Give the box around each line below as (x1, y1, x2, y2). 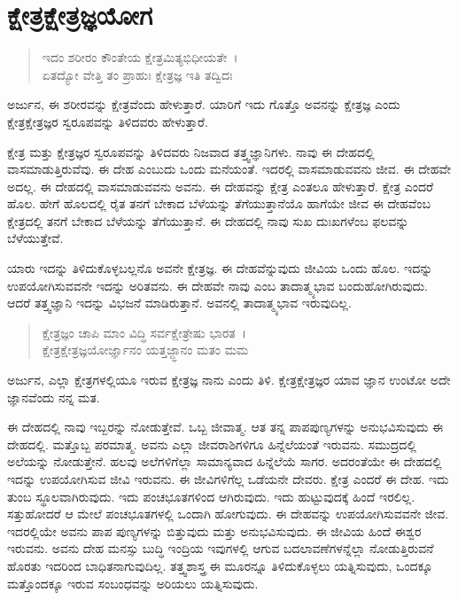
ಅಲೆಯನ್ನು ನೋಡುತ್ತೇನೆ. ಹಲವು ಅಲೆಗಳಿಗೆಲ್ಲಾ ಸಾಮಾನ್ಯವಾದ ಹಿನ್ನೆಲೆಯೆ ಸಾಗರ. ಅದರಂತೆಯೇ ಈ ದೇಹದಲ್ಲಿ (7, 452, 442, 471)
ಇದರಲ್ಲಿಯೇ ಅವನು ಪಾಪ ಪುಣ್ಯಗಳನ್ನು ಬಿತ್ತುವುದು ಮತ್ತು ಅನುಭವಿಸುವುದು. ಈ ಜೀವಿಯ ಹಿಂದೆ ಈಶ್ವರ (7, 521, 422, 540)
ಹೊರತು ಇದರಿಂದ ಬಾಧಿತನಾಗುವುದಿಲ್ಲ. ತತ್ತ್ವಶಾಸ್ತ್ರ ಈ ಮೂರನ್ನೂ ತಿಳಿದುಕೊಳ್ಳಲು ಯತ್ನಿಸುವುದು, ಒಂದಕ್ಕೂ (7, 556, 433, 574)
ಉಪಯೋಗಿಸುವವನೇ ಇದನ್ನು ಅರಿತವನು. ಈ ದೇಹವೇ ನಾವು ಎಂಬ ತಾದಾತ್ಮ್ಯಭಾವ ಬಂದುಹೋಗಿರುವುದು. (7, 276, 428, 294)
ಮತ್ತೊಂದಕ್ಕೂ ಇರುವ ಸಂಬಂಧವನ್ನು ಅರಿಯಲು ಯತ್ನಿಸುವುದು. (7, 573, 259, 592)
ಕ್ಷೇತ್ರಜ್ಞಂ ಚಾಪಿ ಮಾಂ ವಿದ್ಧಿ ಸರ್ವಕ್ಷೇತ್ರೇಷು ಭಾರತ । (42, 323, 247, 341)
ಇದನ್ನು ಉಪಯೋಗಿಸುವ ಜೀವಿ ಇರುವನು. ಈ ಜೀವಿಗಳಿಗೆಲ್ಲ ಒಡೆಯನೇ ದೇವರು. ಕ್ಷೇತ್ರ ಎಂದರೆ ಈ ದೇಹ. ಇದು (7, 470, 449, 487)
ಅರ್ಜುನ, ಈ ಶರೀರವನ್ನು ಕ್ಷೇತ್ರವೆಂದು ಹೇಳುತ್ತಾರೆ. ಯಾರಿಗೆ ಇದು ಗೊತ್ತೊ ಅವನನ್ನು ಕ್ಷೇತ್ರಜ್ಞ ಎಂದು (7, 95, 400, 113)
